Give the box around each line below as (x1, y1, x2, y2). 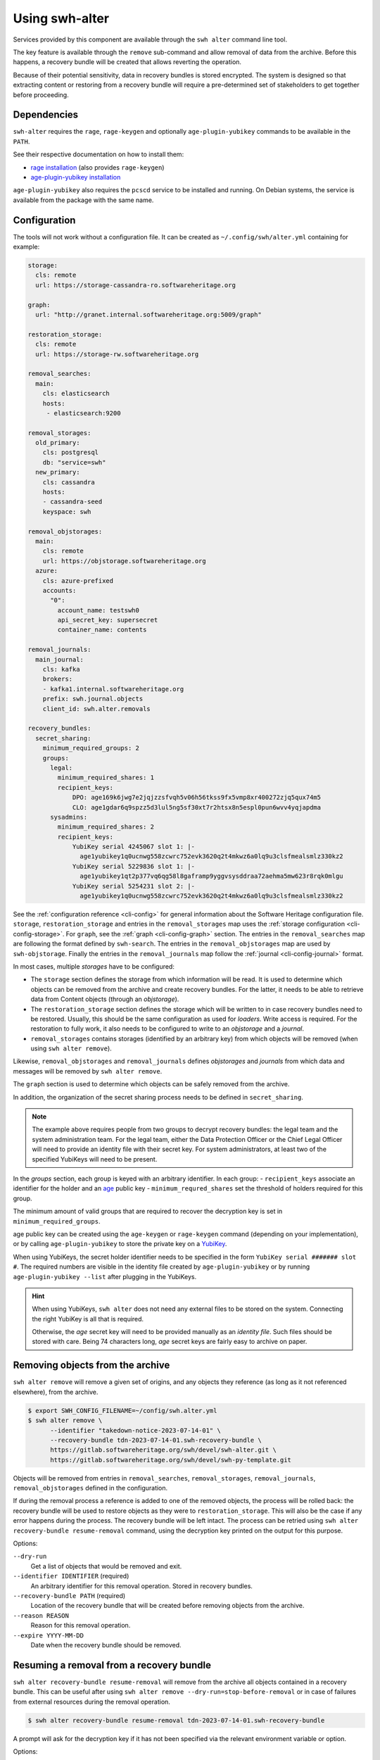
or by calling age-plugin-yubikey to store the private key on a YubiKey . (13, 1240, 227, 1248)
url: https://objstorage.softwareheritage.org (42, 557, 207, 565)
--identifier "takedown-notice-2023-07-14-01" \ (50, 1426, 221, 1434)
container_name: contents (57, 626, 147, 634)
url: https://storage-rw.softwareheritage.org (35, 350, 199, 358)
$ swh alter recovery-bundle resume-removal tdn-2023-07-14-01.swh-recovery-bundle (27, 1716, 325, 1724)
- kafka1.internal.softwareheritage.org (42, 685, 184, 693)
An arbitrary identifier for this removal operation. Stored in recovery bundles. (30, 1581, 253, 1590)
